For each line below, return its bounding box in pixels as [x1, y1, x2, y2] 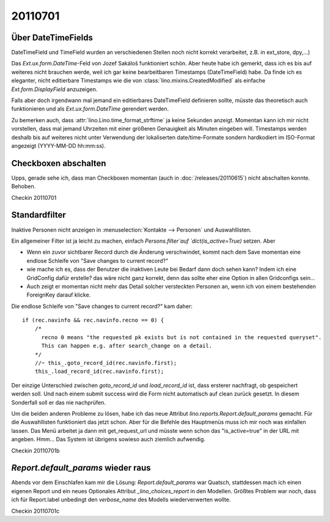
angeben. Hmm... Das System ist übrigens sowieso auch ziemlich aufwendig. [11, 436, 206, 443]
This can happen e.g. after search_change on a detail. [41, 342, 213, 350]
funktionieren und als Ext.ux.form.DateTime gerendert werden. [11, 105, 169, 112]
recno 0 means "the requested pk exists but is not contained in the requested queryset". [41, 334, 322, 340]
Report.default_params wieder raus [11, 463, 151, 473]
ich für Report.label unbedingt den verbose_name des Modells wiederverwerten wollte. [11, 496, 231, 504]
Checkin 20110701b [11, 447, 61, 454]
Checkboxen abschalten [11, 158, 106, 168]
